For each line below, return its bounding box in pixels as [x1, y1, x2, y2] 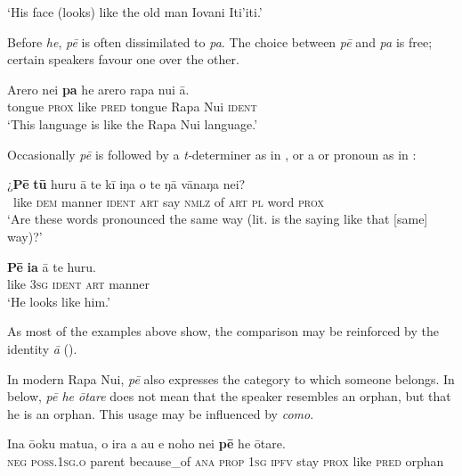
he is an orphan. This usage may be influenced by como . [7, 404, 314, 423]
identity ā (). [7, 339, 77, 357]
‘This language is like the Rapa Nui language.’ [7, 114, 258, 133]
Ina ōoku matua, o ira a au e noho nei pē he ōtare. [7, 434, 286, 453]
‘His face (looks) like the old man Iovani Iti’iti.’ [7, 3, 263, 21]
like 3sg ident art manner [7, 275, 150, 293]
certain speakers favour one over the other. [7, 50, 239, 69]
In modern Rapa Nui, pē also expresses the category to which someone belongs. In [7, 369, 455, 388]
